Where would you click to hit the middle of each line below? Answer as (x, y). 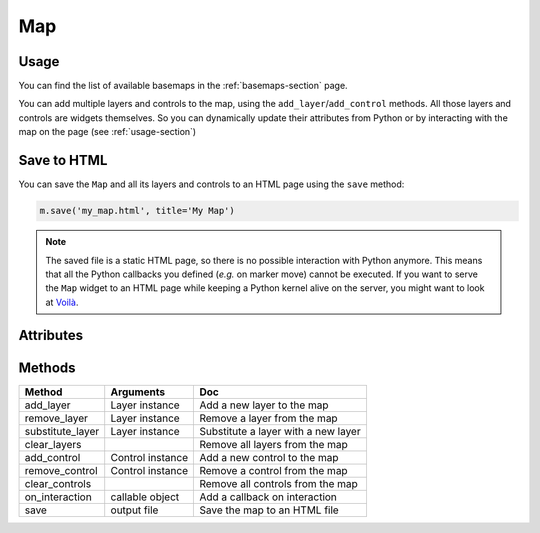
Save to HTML (63, 160)
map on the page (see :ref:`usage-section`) (107, 132)
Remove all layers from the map (274, 444)
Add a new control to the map (269, 457)
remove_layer (56, 418)
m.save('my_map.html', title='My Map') (137, 211)
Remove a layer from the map (269, 418)
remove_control (61, 470)
